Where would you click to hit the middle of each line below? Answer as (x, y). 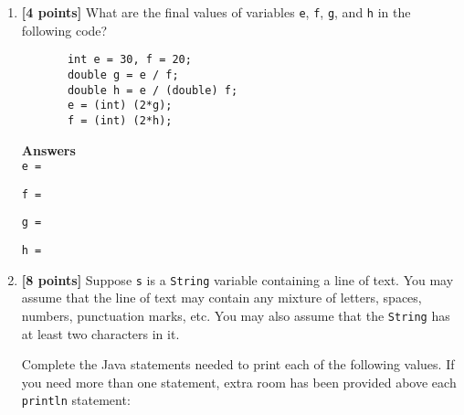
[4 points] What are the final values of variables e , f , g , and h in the (216, 12)
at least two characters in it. (100, 333)
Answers (48, 149)
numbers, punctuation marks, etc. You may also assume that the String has (236, 315)
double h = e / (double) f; (153, 90)
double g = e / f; (123, 74)
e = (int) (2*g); (120, 106)
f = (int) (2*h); (120, 120)
